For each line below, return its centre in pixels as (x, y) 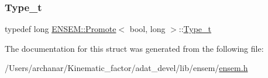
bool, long (147, 29)
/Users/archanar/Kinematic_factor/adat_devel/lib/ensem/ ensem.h (126, 68)
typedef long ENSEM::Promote (61, 29)
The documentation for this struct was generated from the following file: (134, 48)
